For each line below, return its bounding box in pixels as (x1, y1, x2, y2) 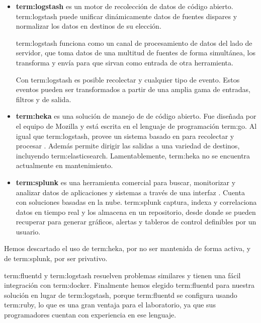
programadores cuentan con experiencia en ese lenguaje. (4, 309, 177, 320)
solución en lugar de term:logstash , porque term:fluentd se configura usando (4, 289, 237, 300)
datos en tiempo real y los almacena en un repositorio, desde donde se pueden (16, 206, 256, 217)
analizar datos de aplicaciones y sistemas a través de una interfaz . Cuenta (16, 187, 245, 197)
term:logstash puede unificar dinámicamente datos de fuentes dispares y (16, 11, 237, 21)
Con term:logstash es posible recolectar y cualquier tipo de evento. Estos (16, 74, 240, 85)
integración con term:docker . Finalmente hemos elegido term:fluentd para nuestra (4, 280, 255, 290)
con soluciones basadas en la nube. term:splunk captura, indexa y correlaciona (16, 197, 257, 207)
